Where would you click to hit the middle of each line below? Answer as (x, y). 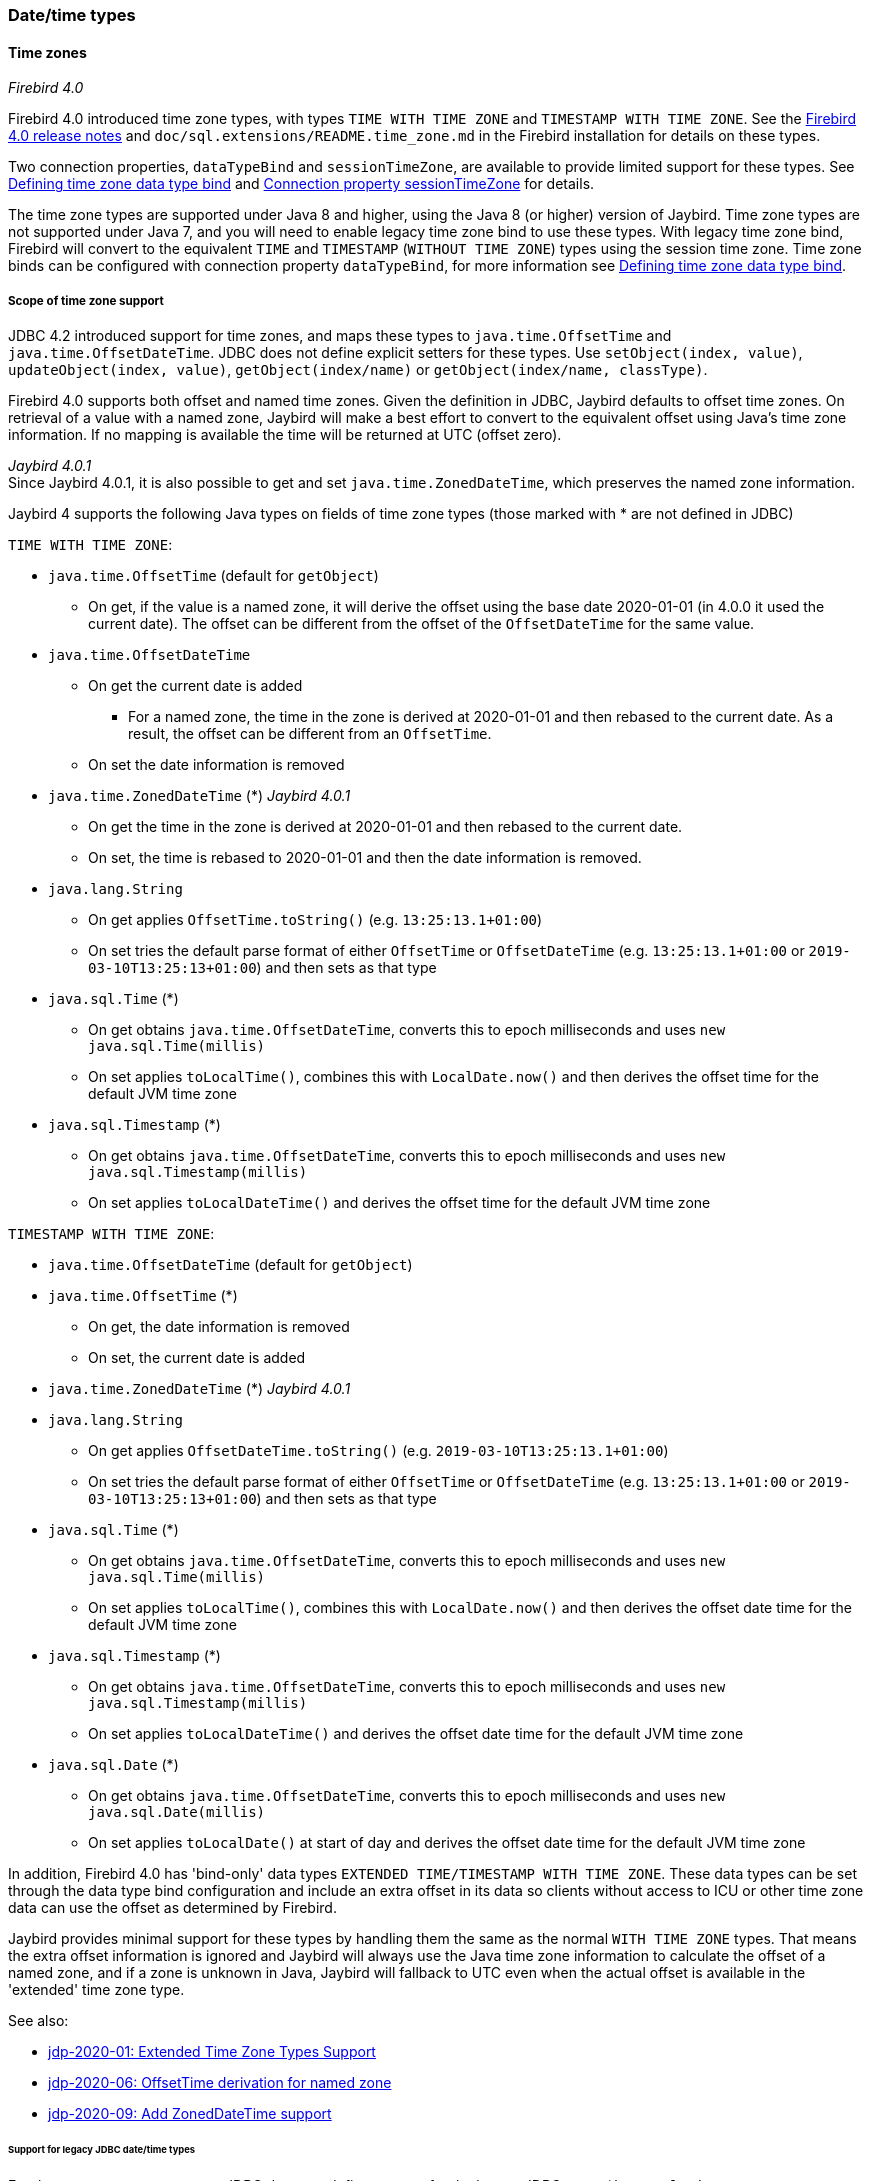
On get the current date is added (195, 685)
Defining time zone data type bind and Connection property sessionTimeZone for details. (301, 184)
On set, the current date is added (197, 1357)
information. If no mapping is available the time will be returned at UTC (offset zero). (285, 434)
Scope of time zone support (86, 300)
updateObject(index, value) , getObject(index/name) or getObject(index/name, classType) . (358, 369)
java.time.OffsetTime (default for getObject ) (213, 575)
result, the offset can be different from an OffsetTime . (310, 733)
